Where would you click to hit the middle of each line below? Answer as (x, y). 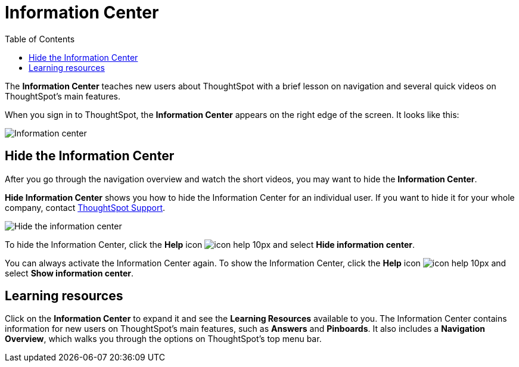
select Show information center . (69, 273)
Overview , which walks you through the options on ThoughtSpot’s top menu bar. (163, 339)
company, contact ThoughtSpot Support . (85, 207)
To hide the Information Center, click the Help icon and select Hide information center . (210, 244)
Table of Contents (40, 39)
